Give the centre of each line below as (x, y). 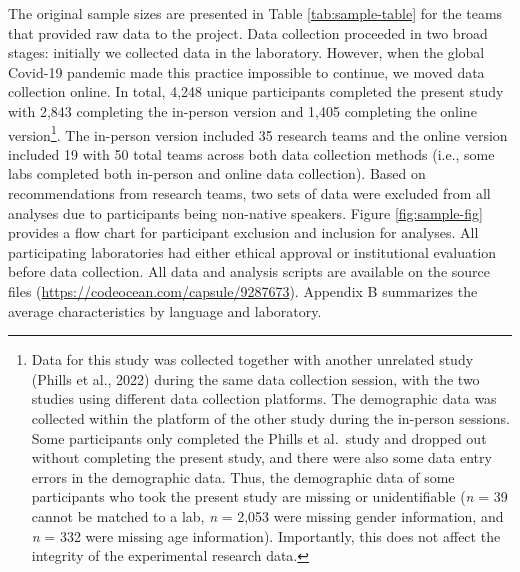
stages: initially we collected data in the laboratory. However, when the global (246, 52)
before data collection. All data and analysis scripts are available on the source (249, 271)
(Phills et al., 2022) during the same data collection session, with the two (255, 378)
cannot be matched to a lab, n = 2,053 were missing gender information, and (267, 515)
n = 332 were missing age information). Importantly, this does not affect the (266, 535)
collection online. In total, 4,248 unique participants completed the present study (256, 91)
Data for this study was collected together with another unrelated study (252, 359)
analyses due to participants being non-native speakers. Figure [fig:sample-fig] (245, 212)
